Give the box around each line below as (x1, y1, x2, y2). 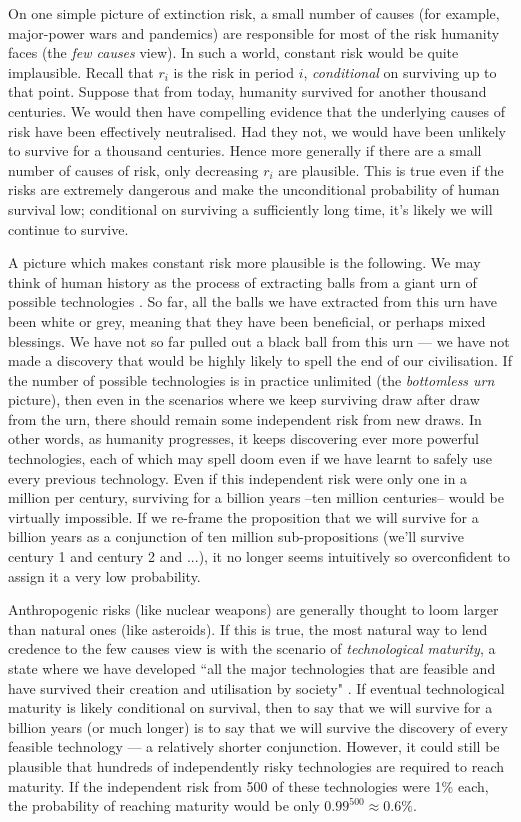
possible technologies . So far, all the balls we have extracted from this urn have (8, 291, 497, 312)
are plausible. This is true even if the (278, 159, 504, 180)
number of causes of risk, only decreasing (8, 159, 259, 180)
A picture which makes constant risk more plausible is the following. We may (8, 252, 481, 273)
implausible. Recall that (8, 61, 154, 82)
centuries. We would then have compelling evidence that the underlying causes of (8, 100, 505, 121)
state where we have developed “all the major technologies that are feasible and (8, 658, 496, 678)
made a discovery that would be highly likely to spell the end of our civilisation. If (8, 350, 512, 371)
